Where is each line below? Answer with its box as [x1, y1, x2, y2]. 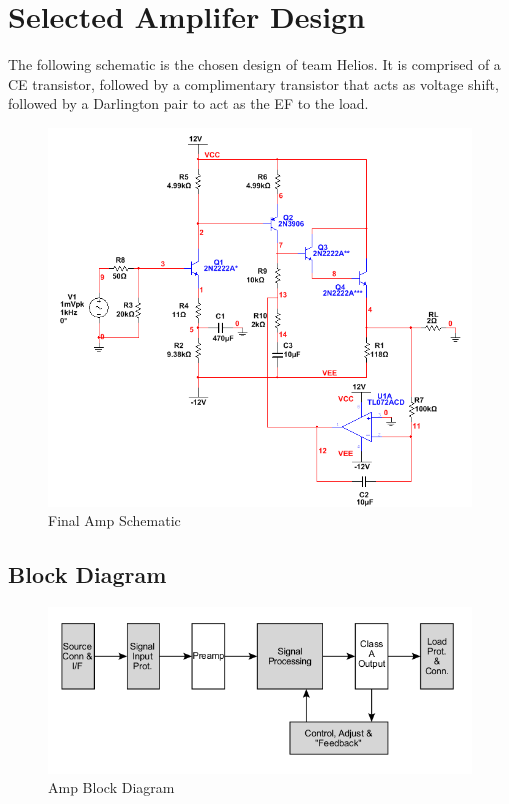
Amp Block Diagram [48, 777, 175, 798]
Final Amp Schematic [48, 510, 181, 531]
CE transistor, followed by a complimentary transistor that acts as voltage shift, [8, 73, 499, 94]
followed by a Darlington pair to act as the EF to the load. [8, 93, 369, 114]
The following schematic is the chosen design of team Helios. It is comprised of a [8, 54, 501, 75]
